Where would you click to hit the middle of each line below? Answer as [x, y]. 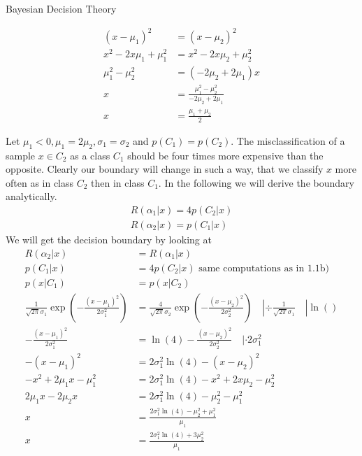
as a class [90, 155]
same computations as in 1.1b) [264, 268]
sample [21, 155]
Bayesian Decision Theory [61, 8]
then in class [118, 182]
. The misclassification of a [288, 140]
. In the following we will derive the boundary [256, 182]
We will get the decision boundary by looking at [109, 240]
